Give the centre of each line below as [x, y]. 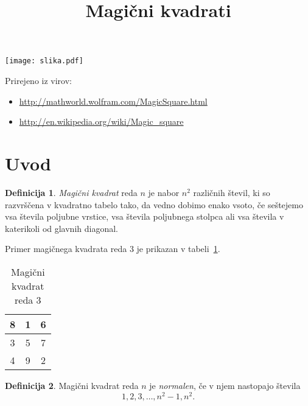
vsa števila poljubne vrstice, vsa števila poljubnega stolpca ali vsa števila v [145, 216]
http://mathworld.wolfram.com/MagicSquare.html [113, 101]
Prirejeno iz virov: [38, 81]
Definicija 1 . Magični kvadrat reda [71, 192]
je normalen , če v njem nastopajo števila [225, 385]
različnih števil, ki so [232, 192]
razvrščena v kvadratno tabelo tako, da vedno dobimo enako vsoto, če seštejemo [154, 204]
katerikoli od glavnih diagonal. [61, 228]
